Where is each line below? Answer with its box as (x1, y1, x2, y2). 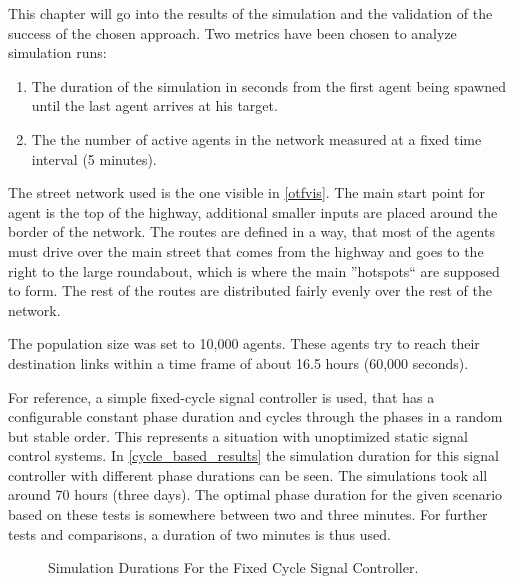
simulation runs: (8, 42, 107, 63)
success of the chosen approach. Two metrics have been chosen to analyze (8, 22, 457, 43)
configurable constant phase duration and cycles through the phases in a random (8, 406, 503, 427)
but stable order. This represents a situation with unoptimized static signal (8, 425, 468, 446)
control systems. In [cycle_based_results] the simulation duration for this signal (8, 445, 499, 466)
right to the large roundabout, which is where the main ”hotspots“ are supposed (8, 260, 500, 281)
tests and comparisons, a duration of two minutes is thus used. (8, 523, 391, 544)
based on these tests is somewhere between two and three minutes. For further (8, 504, 488, 525)
